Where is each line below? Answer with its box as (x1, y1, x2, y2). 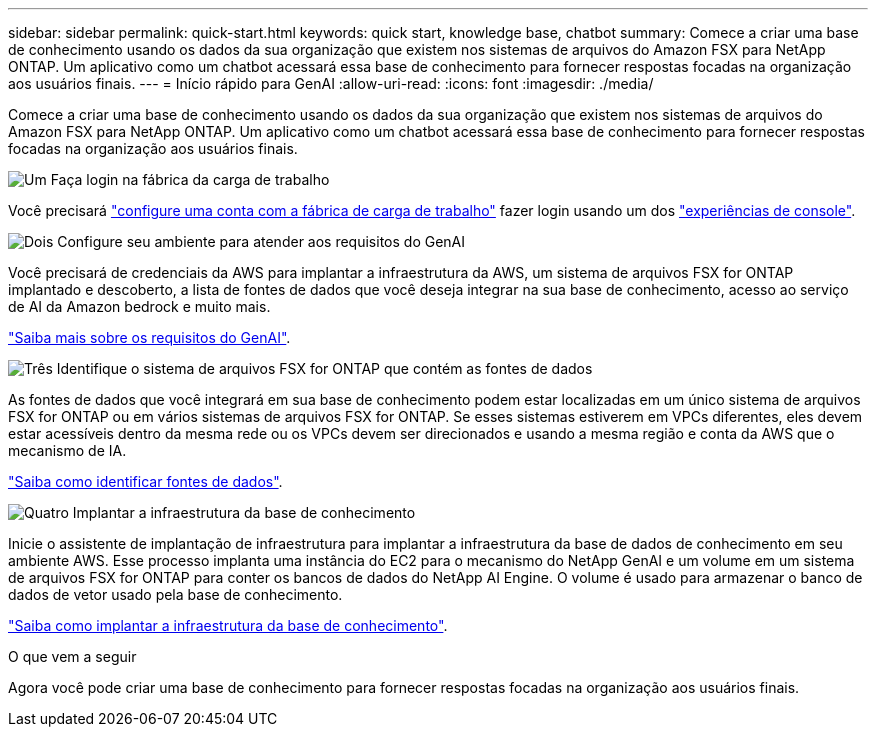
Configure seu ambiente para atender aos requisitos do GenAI (57, 233, 466, 250)
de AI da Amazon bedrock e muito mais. (8, 298, 271, 315)
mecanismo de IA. (8, 442, 127, 459)
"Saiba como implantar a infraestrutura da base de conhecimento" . (8, 617, 448, 634)
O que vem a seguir (8, 648, 137, 665)
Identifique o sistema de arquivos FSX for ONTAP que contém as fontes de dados (56, 360, 593, 377)
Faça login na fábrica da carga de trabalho (50, 171, 330, 188)
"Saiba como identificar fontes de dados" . (8, 473, 283, 490)
